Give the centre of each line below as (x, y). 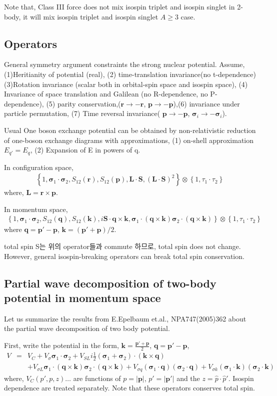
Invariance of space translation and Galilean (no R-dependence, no (106, 94)
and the (188, 378)
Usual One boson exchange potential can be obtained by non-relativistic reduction (130, 130)
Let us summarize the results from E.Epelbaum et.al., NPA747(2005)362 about (125, 318)
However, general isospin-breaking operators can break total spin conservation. (124, 256)
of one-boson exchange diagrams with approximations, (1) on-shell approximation (129, 140)
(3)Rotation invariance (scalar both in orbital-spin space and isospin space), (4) (126, 84)
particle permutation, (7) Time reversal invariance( (82, 113)
